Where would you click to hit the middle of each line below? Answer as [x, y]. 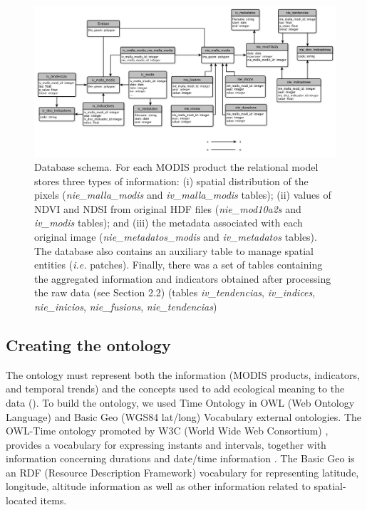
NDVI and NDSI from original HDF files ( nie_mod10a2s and [168, 208]
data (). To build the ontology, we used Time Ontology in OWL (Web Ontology [180, 402]
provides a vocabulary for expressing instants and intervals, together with [166, 444]
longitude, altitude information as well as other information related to [158, 486]
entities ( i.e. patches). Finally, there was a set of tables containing [179, 265]
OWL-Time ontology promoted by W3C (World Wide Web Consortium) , [167, 431]
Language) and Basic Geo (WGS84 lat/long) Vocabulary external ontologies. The [184, 416]
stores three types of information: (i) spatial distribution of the [171, 181]
